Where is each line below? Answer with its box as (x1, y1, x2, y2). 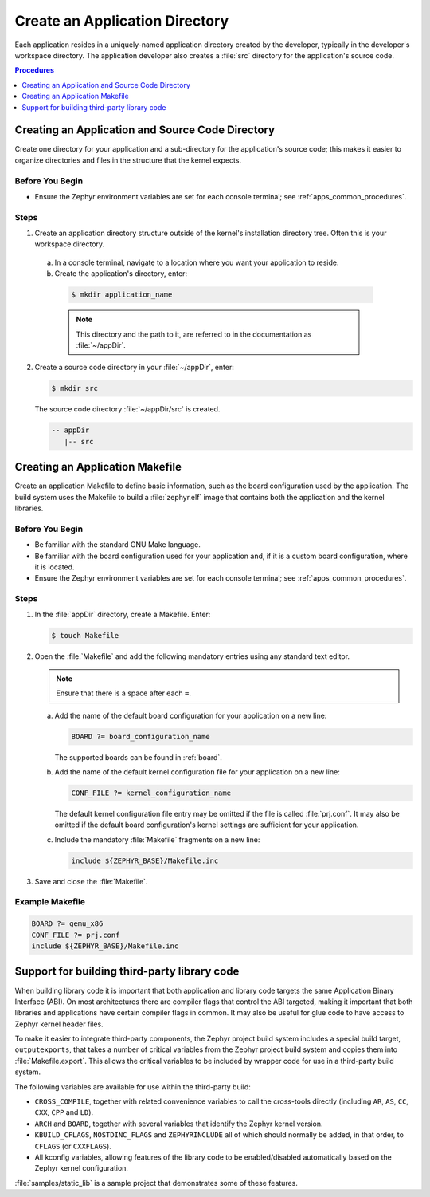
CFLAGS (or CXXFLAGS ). (34, 1141, 111, 1151)
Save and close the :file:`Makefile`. (34, 876, 148, 886)
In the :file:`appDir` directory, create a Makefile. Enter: (34, 610, 211, 620)
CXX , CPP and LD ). (34, 1108, 94, 1117)
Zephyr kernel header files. (14, 1019, 104, 1029)
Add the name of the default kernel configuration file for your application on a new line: (54, 766, 340, 777)
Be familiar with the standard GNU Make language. (34, 540, 201, 549)
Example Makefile (14, 896, 86, 908)
